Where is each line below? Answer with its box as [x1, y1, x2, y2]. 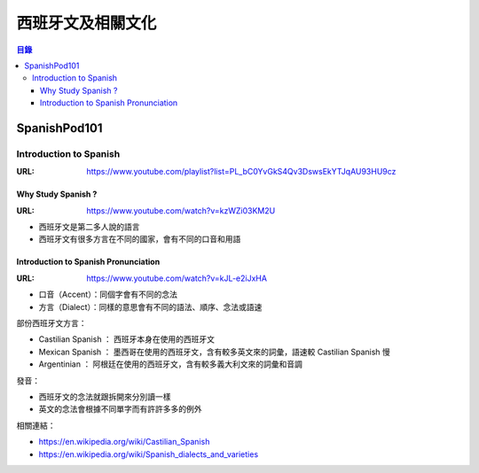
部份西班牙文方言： [16, 318, 87, 328]
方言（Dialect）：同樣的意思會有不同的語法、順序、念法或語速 [38, 301, 263, 312]
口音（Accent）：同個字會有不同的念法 [38, 289, 177, 300]
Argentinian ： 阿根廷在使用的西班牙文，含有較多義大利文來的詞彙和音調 [38, 359, 303, 369]
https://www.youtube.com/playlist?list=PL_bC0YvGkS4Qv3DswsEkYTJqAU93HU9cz [86, 167, 397, 177]
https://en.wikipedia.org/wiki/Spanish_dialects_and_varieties [38, 448, 259, 460]
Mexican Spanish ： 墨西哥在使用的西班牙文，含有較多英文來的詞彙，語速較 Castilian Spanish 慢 [38, 346, 390, 357]
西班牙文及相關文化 [16, 13, 157, 33]
